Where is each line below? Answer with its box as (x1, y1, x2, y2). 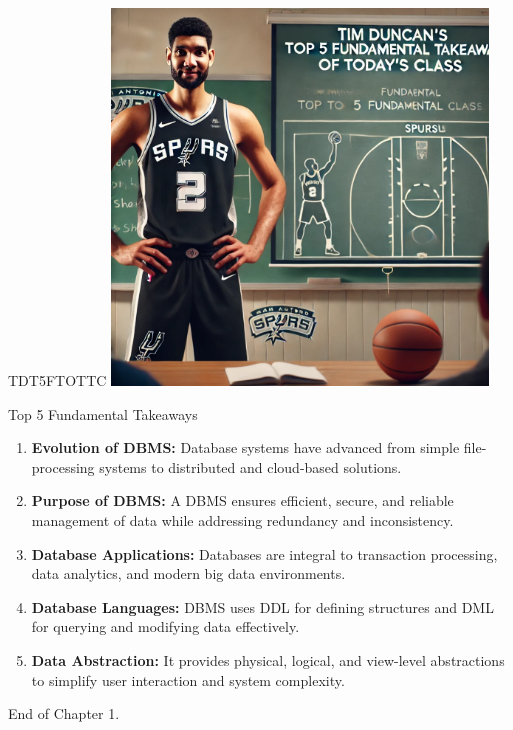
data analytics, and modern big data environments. (31, 563, 346, 584)
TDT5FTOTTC (8, 370, 107, 390)
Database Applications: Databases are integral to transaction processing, (31, 543, 498, 564)
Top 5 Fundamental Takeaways (8, 403, 198, 424)
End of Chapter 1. (8, 703, 120, 724)
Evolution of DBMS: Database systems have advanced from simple (31, 437, 460, 458)
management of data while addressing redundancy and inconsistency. (31, 509, 454, 530)
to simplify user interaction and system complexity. (31, 669, 345, 690)
